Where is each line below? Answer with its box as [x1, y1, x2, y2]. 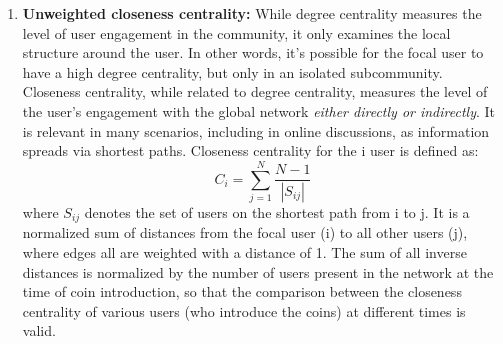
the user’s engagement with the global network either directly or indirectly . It [22, 100, 496, 121]
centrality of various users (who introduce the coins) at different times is [22, 300, 466, 321]
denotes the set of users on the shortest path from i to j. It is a [84, 201, 470, 222]
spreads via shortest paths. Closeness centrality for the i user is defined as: [22, 140, 479, 161]
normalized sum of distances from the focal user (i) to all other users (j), [22, 222, 468, 243]
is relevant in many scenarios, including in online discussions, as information [22, 120, 490, 141]
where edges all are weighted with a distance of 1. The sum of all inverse [22, 242, 467, 263]
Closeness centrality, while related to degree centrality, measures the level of [22, 81, 488, 102]
